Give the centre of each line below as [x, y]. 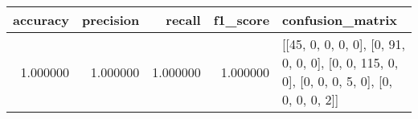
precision [111, 20]
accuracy [41, 20]
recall [183, 20]
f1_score [242, 20]
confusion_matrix [340, 20]
